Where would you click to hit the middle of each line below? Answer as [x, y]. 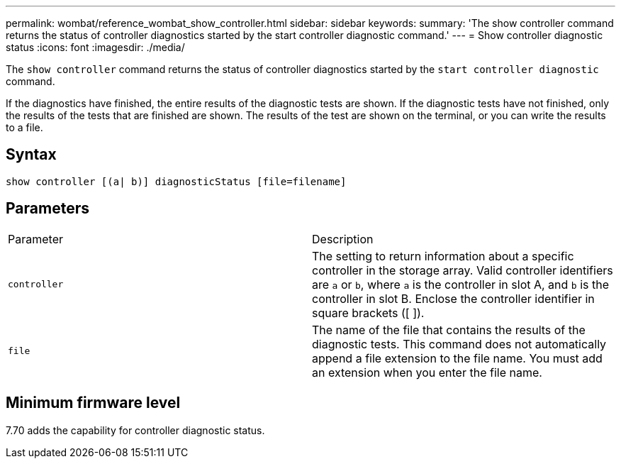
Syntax [31, 155]
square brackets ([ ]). [368, 313]
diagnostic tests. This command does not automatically [459, 344]
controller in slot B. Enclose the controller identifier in [453, 298]
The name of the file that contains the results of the [449, 330]
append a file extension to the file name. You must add [457, 358]
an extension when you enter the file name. [427, 372]
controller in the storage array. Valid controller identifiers [463, 270]
